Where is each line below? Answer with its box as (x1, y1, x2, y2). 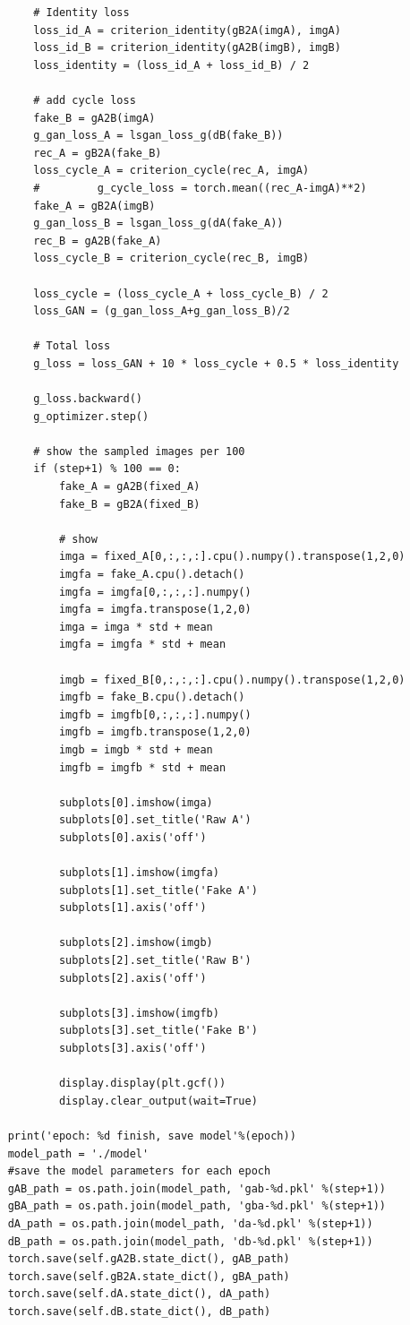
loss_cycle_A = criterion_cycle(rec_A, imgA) (33, 164, 310, 177)
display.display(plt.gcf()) (58, 1077, 226, 1090)
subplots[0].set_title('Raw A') (58, 813, 252, 827)
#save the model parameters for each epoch (7, 1165, 271, 1178)
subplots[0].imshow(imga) (58, 796, 213, 809)
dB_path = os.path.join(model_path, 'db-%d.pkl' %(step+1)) (7, 1235, 373, 1248)
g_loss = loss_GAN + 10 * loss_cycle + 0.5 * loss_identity (33, 357, 399, 370)
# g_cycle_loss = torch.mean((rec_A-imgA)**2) (33, 181, 367, 194)
